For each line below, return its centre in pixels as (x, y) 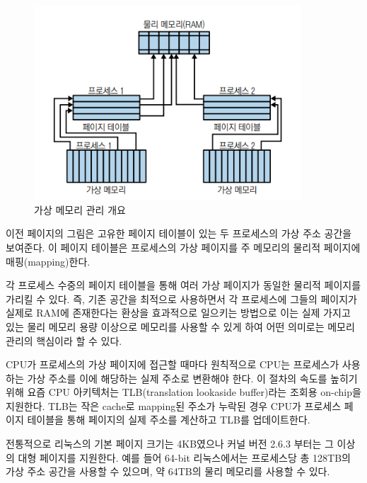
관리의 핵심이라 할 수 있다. (64, 340)
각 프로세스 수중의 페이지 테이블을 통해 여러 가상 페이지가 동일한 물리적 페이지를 (183, 285)
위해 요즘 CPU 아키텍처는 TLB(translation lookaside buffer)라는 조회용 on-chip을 (183, 392)
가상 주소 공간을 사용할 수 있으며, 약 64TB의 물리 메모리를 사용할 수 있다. (168, 471)
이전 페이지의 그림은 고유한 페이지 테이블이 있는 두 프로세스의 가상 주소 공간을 (179, 233)
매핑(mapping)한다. (48, 261)
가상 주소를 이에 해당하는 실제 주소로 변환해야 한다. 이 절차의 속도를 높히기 (192, 378)
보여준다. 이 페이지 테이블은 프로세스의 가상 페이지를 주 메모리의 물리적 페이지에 (183, 247)
